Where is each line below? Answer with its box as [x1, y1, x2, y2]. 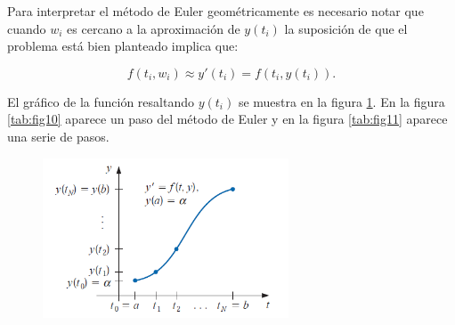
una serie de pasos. [7, 126, 110, 145]
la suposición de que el [284, 19, 408, 37]
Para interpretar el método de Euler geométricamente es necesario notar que [7, 2, 424, 20]
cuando [7, 19, 46, 37]
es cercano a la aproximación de [67, 19, 240, 37]
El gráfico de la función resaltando [7, 92, 194, 110]
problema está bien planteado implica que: [7, 37, 239, 55]
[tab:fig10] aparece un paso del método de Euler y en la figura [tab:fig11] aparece [7, 110, 448, 128]
